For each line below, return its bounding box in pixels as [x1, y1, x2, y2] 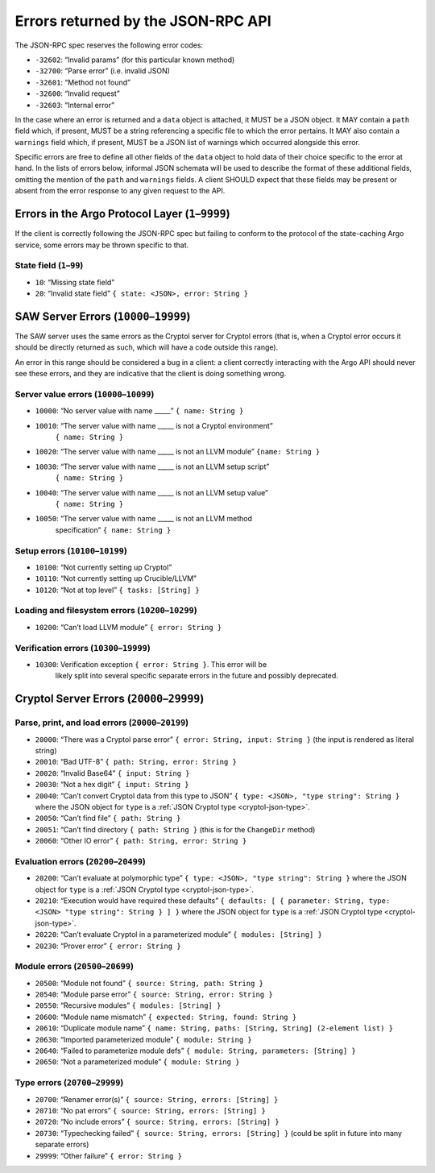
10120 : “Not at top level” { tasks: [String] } [35, 585, 201, 595]
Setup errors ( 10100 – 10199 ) [14, 545, 128, 556]
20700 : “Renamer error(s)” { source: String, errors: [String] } [35, 1094, 279, 1104]
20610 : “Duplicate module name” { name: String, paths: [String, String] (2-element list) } [35, 1023, 394, 1033]
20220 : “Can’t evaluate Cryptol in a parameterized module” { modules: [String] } [35, 930, 322, 939]
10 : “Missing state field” [35, 277, 115, 287]
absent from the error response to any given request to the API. [14, 186, 226, 196]
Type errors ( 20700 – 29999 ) [14, 1077, 124, 1088]
